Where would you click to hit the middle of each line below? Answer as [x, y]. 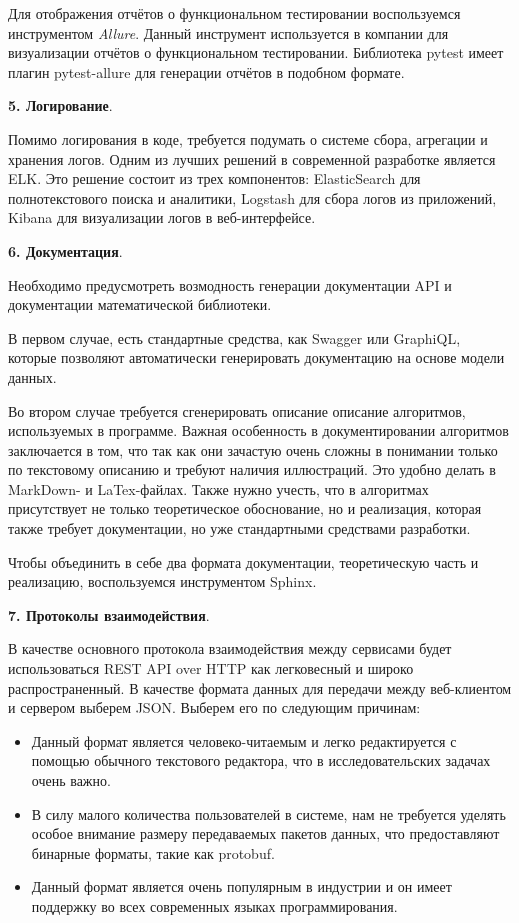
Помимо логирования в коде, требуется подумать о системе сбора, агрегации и [248, 138]
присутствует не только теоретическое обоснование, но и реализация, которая [245, 508]
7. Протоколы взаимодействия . [109, 614]
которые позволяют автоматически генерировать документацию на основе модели [256, 357]
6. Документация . [65, 250]
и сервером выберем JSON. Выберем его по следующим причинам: [214, 707]
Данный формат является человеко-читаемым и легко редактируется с [244, 740]
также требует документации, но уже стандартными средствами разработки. [239, 528]
